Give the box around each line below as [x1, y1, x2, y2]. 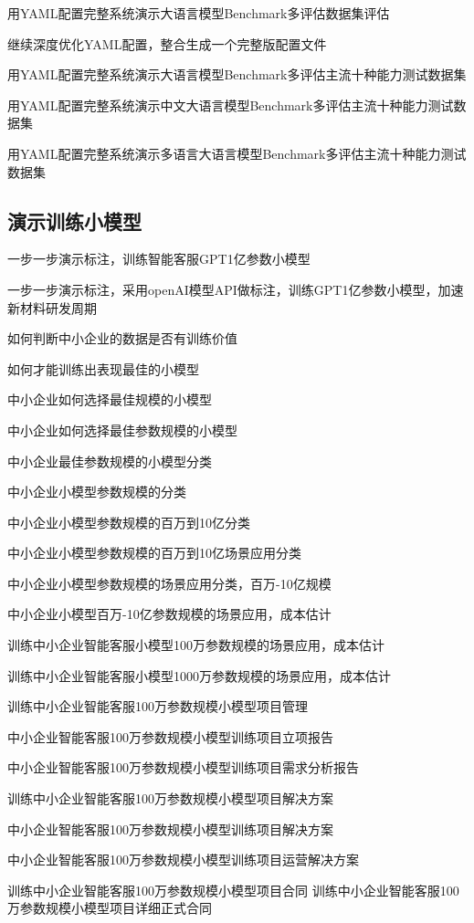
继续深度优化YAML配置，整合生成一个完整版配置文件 [7, 34, 327, 53]
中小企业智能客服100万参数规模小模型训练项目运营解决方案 [7, 850, 359, 869]
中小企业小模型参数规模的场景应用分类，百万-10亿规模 [7, 573, 332, 593]
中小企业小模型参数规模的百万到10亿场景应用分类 [7, 543, 301, 562]
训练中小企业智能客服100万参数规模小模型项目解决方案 [7, 789, 333, 808]
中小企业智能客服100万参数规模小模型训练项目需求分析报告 [7, 758, 359, 777]
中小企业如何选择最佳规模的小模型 [7, 390, 212, 409]
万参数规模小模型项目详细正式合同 [7, 898, 212, 918]
